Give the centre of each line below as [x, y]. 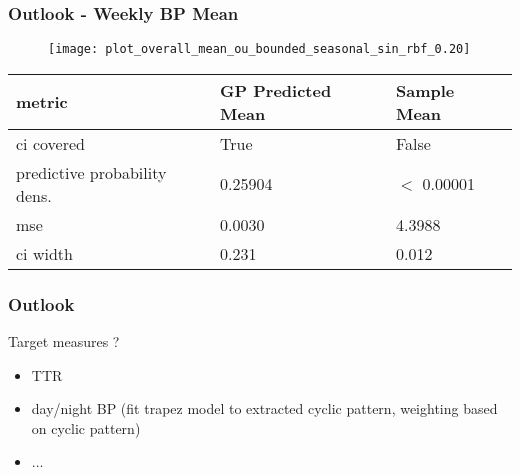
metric [42, 102]
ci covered [50, 143]
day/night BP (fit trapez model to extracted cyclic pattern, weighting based [264, 408]
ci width [44, 253]
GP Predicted [276, 90]
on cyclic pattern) [86, 427]
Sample [425, 90]
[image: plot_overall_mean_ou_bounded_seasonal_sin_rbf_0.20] [259, 49]
